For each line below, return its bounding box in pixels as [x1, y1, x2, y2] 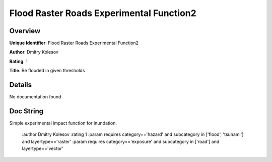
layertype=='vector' [22, 145, 63, 151]
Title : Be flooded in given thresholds [9, 68, 85, 74]
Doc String [9, 107, 44, 115]
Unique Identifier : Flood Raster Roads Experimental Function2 [9, 40, 139, 46]
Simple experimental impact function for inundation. [9, 120, 117, 126]
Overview [9, 27, 41, 35]
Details [9, 81, 32, 89]
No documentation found [9, 94, 61, 100]
